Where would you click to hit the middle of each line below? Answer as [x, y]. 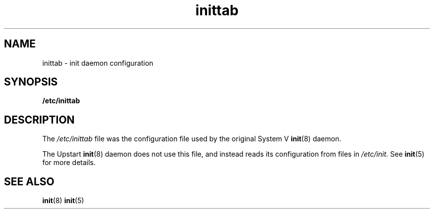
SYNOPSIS [31, 82]
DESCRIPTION [39, 120]
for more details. [69, 163]
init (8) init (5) [63, 201]
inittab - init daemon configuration [98, 63]
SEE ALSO [29, 181]
